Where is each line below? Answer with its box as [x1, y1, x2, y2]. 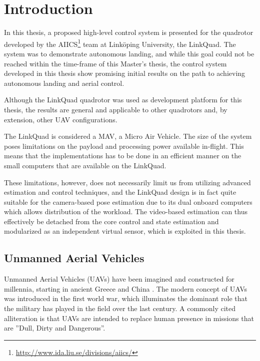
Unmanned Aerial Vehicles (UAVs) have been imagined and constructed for [4, 274, 234, 284]
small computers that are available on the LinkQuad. [4, 160, 166, 170]
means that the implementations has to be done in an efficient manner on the [4, 150, 241, 161]
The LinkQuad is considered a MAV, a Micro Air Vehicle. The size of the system [4, 131, 252, 141]
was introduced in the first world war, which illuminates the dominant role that [4, 293, 247, 304]
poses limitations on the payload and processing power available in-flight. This [4, 140, 244, 151]
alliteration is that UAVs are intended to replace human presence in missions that [4, 313, 254, 323]
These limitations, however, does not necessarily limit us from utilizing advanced [4, 177, 251, 187]
